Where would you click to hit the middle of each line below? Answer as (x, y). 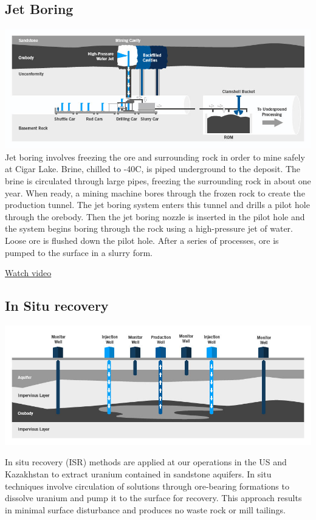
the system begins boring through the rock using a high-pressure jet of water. (149, 228)
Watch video (28, 273)
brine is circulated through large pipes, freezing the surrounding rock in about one (158, 180)
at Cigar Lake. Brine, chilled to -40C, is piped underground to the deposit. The (153, 169)
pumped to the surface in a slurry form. (79, 252)
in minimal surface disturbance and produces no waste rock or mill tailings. (145, 509)
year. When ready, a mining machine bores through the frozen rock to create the (155, 192)
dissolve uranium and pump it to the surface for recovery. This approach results (153, 498)
